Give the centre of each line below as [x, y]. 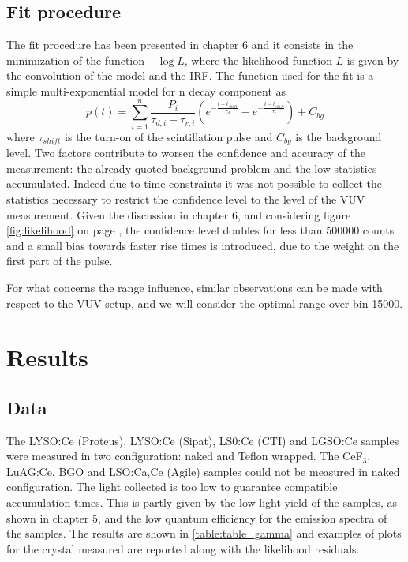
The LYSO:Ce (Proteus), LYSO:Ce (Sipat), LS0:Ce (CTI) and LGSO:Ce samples [203, 440]
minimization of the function [76, 60]
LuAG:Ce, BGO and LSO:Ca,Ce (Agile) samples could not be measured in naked [203, 471]
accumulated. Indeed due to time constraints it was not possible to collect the [194, 184]
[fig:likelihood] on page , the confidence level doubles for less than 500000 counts [200, 230]
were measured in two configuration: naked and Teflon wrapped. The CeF [185, 456]
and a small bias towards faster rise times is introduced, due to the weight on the [203, 245]
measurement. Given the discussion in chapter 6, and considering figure [179, 214]
